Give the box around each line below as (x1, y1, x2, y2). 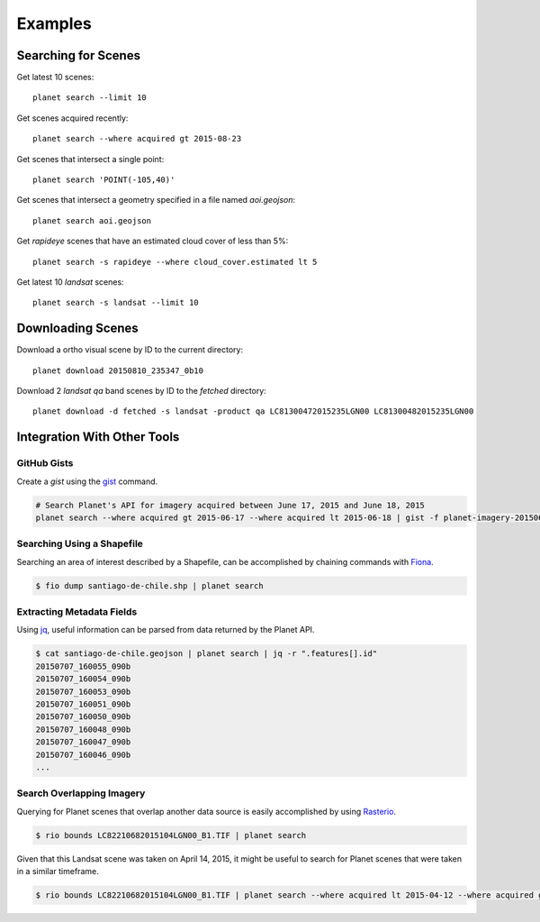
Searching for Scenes (16, 48, 141, 63)
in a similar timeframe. (16, 866, 99, 877)
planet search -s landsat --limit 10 (32, 297, 200, 308)
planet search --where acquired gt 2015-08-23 (32, 133, 242, 144)
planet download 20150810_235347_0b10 (32, 365, 204, 376)
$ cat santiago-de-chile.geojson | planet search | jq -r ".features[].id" (35, 649, 378, 659)
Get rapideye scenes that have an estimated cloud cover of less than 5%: (16, 235, 289, 247)
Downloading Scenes (16, 321, 139, 336)
